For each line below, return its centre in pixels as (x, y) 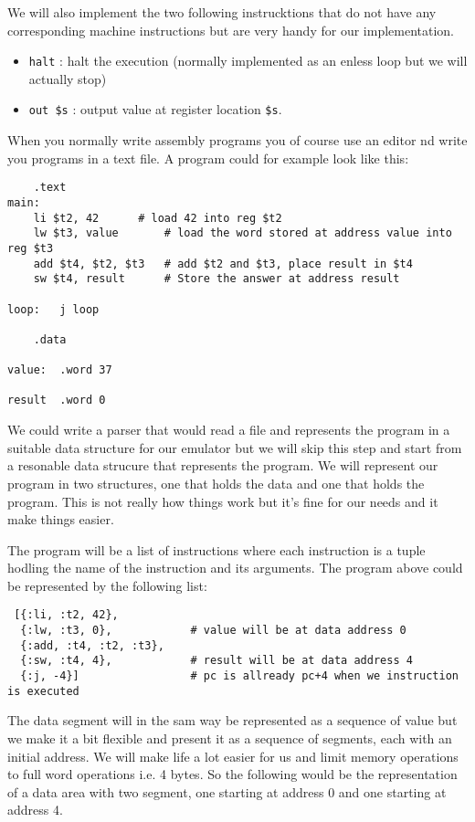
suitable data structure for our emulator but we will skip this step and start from (235, 447)
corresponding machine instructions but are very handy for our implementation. (231, 30)
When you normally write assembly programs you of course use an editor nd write (237, 140)
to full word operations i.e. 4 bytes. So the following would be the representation (232, 774)
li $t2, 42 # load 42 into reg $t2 (158, 218)
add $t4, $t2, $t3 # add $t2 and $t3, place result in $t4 (223, 263)
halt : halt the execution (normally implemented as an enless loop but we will (248, 61)
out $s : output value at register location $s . (155, 109)
